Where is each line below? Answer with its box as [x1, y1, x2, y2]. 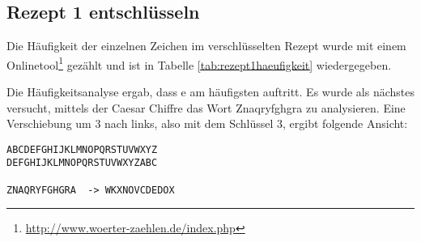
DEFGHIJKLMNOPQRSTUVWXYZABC [6, 157, 158, 169]
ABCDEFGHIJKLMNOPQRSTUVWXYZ [6, 143, 158, 155]
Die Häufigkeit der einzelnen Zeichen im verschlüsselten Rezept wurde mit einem [6, 37, 406, 54]
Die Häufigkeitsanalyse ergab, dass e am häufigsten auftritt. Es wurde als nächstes [6, 83, 415, 100]
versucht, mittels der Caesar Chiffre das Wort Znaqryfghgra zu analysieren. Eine [6, 99, 406, 116]
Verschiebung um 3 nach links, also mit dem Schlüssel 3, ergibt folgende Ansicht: [6, 115, 408, 132]
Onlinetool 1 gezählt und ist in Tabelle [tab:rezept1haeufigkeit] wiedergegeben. [6, 53, 392, 73]
